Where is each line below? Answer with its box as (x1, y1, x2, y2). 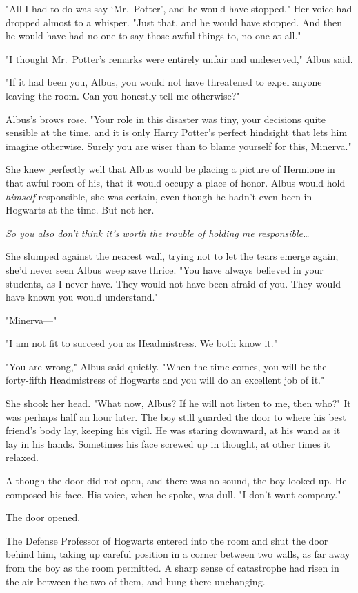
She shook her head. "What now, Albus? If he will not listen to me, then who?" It (6, 396, 351, 411)
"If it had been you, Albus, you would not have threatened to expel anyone (6, 75, 322, 89)
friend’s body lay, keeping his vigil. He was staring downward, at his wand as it (6, 423, 341, 437)
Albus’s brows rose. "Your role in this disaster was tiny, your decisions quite (6, 111, 326, 126)
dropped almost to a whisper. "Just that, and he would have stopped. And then (6, 15, 343, 29)
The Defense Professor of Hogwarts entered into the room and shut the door (6, 533, 328, 547)
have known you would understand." (6, 290, 159, 304)
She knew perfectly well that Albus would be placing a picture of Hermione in (6, 162, 335, 176)
